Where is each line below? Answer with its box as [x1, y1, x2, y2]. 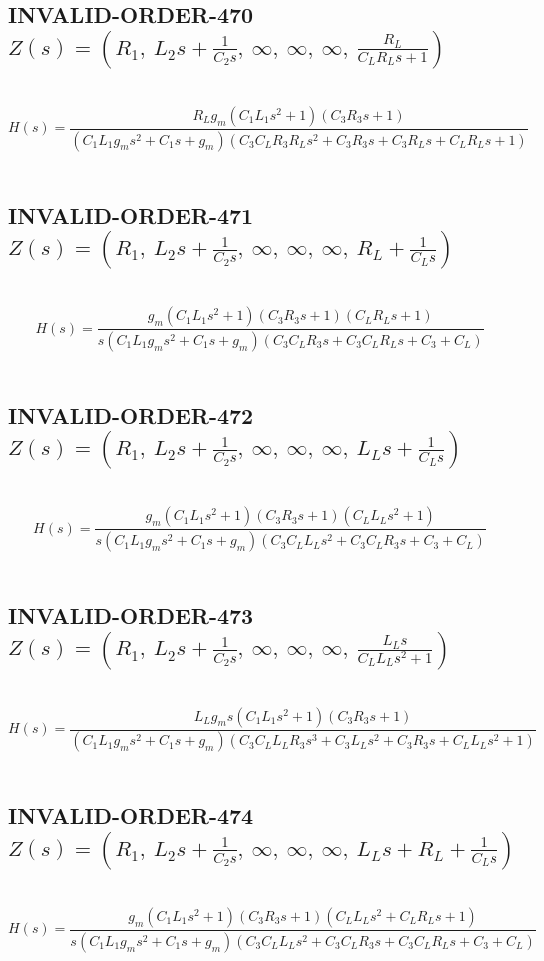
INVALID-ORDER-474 [8, 800, 254, 831]
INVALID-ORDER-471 [8, 199, 254, 230]
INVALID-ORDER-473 [8, 600, 254, 631]
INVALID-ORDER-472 [8, 399, 254, 430]
